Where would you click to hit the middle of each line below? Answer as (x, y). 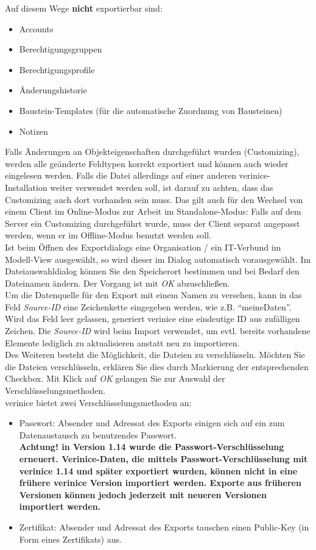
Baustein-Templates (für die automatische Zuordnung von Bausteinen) (151, 110)
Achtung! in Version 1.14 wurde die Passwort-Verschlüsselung (152, 447)
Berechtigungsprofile (57, 69)
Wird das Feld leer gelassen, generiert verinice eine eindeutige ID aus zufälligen (153, 319)
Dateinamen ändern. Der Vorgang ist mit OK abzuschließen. (118, 283)
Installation (26, 187)
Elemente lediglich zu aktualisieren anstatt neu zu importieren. (122, 342)
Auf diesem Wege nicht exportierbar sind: (84, 8)
